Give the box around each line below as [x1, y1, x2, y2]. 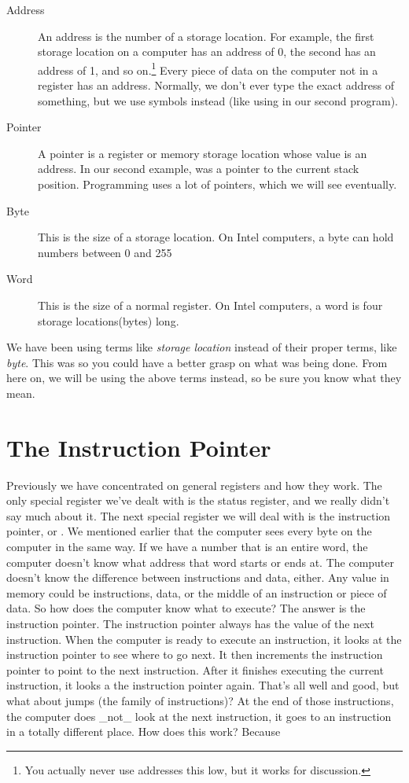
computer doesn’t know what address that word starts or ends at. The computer [6, 553, 395, 570]
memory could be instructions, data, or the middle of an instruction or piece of [6, 584, 387, 601]
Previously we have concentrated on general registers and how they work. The [6, 476, 382, 493]
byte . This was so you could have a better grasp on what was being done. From [6, 354, 388, 370]
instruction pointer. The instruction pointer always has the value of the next [6, 616, 374, 631]
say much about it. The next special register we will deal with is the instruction [6, 507, 391, 524]
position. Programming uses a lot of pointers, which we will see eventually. [38, 176, 397, 192]
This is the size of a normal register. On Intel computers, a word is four [38, 296, 383, 313]
